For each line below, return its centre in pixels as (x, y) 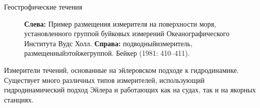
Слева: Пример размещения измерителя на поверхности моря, (120, 23)
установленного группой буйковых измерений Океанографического (127, 33)
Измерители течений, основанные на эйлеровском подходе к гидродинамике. (121, 70)
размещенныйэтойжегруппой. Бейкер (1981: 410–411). (107, 53)
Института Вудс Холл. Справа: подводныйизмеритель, (108, 43)
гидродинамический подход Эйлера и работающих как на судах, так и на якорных (130, 90)
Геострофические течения (43, 7)
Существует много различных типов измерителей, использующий (105, 80)
